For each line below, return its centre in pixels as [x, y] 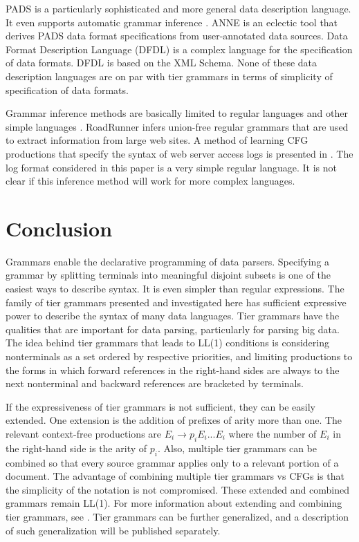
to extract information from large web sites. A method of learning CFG [157, 140]
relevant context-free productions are [84, 433]
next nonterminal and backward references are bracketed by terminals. [155, 383]
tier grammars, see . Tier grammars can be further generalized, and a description [177, 516]
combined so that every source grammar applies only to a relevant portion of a [172, 462]
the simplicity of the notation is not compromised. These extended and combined [177, 489]
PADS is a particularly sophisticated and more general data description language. [178, 8]
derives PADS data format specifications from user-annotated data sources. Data [177, 36]
